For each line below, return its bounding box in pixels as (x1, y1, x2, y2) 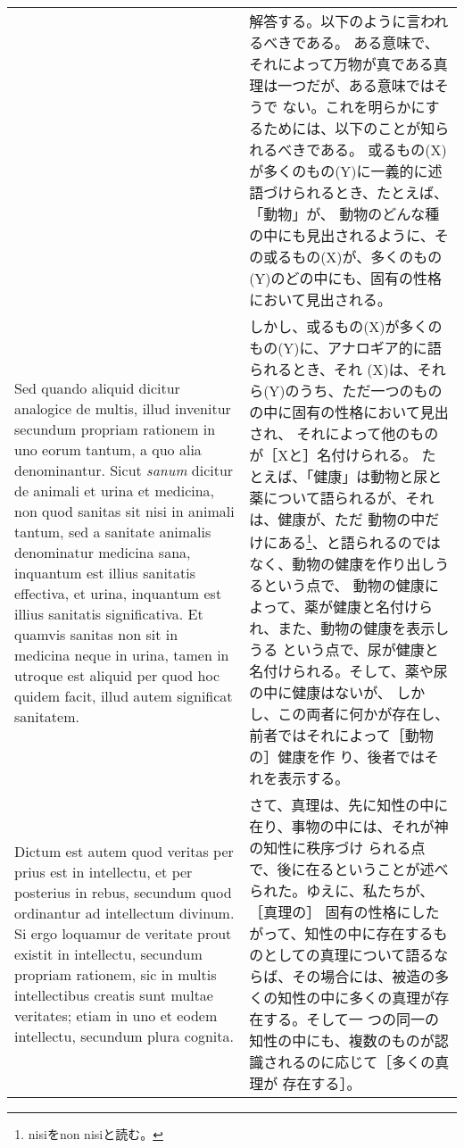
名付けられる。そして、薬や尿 (249, 661, 448, 682)
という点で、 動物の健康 (263, 575, 425, 596)
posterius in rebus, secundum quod (14, 882, 232, 903)
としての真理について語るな (263, 944, 449, 966)
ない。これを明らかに (282, 96, 426, 117)
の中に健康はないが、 (249, 682, 392, 703)
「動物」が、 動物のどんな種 (249, 204, 440, 224)
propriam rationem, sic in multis (14, 964, 217, 986)
